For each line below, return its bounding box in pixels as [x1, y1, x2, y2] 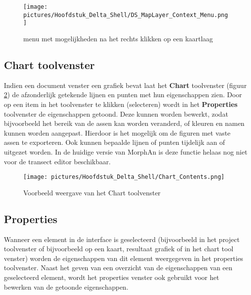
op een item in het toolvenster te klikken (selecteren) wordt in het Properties [4, 99, 238, 109]
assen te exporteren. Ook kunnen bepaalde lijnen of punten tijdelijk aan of [4, 137, 225, 147]
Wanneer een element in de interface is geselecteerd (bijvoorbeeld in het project [4, 234, 240, 244]
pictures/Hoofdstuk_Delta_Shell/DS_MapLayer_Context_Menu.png [23, 11, 228, 18]
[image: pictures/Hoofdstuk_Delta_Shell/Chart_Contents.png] [23, 174, 225, 181]
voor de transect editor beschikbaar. [4, 156, 111, 166]
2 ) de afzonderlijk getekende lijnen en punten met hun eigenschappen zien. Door [4, 89, 242, 100]
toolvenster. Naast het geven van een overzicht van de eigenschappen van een [4, 262, 233, 273]
